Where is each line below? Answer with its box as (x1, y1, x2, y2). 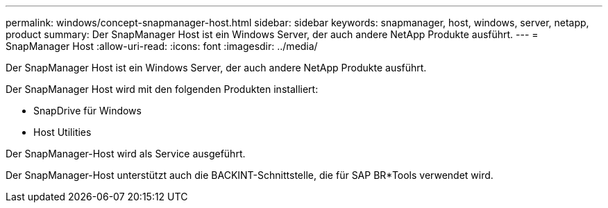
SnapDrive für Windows (33, 105, 142, 116)
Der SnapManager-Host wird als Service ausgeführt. (6, 148, 246, 159)
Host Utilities (33, 126, 92, 138)
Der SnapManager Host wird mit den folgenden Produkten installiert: (6, 83, 319, 95)
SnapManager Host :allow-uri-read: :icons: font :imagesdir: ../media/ (6, 40, 318, 52)
